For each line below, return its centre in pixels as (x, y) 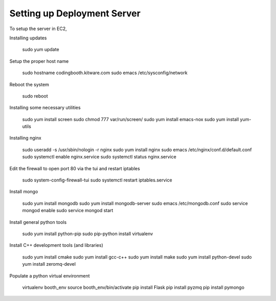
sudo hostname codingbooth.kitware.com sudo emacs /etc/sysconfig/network (105, 73)
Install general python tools (38, 222)
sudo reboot (35, 96)
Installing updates (28, 38)
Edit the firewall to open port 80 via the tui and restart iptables (75, 168)
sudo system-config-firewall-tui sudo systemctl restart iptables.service (97, 180)
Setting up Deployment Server (75, 13)
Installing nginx (26, 138)
